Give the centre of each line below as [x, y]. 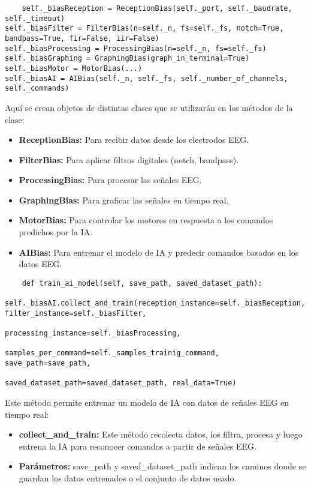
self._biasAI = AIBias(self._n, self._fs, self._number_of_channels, [147, 78]
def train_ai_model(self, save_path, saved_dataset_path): [142, 283]
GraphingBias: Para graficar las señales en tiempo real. [124, 200]
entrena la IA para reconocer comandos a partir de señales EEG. [138, 446]
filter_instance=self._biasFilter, [76, 313]
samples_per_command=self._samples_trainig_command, [112, 353]
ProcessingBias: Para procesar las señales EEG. [110, 180]
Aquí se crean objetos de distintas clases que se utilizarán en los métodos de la [149, 107]
